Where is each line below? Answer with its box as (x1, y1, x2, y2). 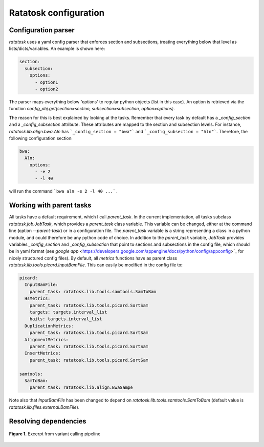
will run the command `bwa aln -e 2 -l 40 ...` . (9, 188, 117, 194)
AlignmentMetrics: (24, 337, 68, 342)
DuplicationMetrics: (24, 323, 74, 329)
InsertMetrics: (24, 351, 61, 356)
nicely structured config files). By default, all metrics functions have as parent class (9, 255, 177, 261)
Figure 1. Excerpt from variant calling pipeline (9, 431, 101, 437)
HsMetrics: (24, 296, 51, 301)
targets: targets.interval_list (29, 309, 108, 315)
